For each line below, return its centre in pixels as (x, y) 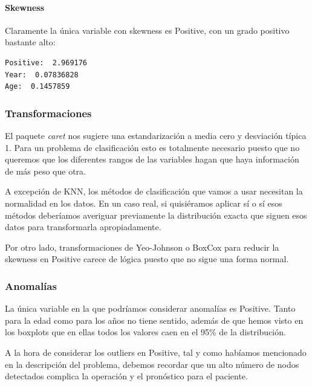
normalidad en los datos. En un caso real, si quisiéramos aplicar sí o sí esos (144, 203)
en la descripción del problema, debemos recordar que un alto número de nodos (152, 364)
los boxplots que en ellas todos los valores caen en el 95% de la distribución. (145, 332)
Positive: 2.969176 (46, 63)
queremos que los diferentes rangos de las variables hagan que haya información (152, 159)
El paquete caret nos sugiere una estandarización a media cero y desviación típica (156, 135)
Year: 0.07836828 (42, 75)
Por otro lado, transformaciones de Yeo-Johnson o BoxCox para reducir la (142, 247)
